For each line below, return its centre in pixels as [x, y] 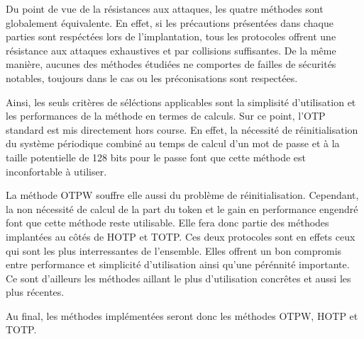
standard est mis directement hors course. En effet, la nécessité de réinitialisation [182, 129]
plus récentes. [35, 292]
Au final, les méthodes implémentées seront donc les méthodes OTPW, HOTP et [182, 315]
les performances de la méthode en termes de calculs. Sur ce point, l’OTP [166, 116]
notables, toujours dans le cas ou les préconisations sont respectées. [152, 77]
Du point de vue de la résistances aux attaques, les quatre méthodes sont [165, 8]
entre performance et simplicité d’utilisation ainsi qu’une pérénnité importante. [178, 264]
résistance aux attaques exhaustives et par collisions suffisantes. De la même [171, 50]
